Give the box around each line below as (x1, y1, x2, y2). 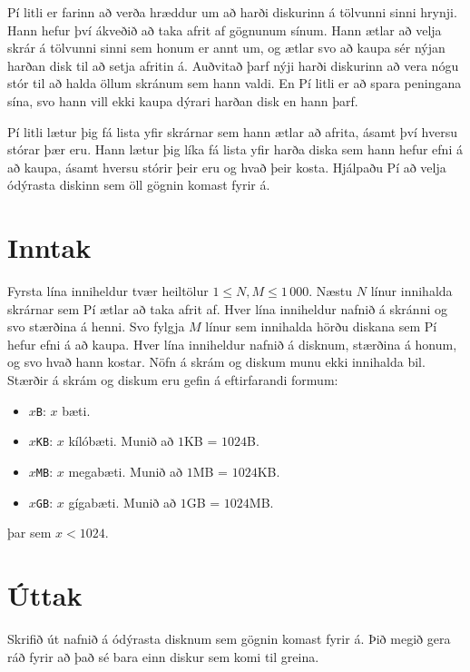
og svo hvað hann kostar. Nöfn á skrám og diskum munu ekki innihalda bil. (7, 352, 426, 371)
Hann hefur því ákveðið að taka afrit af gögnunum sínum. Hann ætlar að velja (7, 20, 442, 39)
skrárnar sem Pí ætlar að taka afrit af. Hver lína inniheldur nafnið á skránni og (7, 299, 447, 318)
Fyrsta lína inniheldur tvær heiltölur (7, 282, 209, 301)
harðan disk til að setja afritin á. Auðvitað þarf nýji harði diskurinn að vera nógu (7, 55, 459, 74)
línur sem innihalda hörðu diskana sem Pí (205, 317, 437, 336)
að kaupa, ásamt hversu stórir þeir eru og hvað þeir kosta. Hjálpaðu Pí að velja (7, 157, 446, 176)
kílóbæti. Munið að (68, 431, 174, 450)
